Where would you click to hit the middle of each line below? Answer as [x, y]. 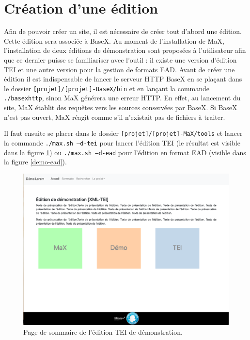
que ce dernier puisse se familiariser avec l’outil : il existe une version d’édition [120, 59]
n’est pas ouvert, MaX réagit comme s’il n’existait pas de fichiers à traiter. [115, 117]
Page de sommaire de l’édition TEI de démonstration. [103, 332]
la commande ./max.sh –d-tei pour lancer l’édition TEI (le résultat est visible [122, 142]
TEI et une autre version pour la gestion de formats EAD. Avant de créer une [119, 69]
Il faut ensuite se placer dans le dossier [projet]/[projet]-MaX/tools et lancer [123, 133]
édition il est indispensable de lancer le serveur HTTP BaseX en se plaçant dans [123, 79]
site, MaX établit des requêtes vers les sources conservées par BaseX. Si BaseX [121, 107]
